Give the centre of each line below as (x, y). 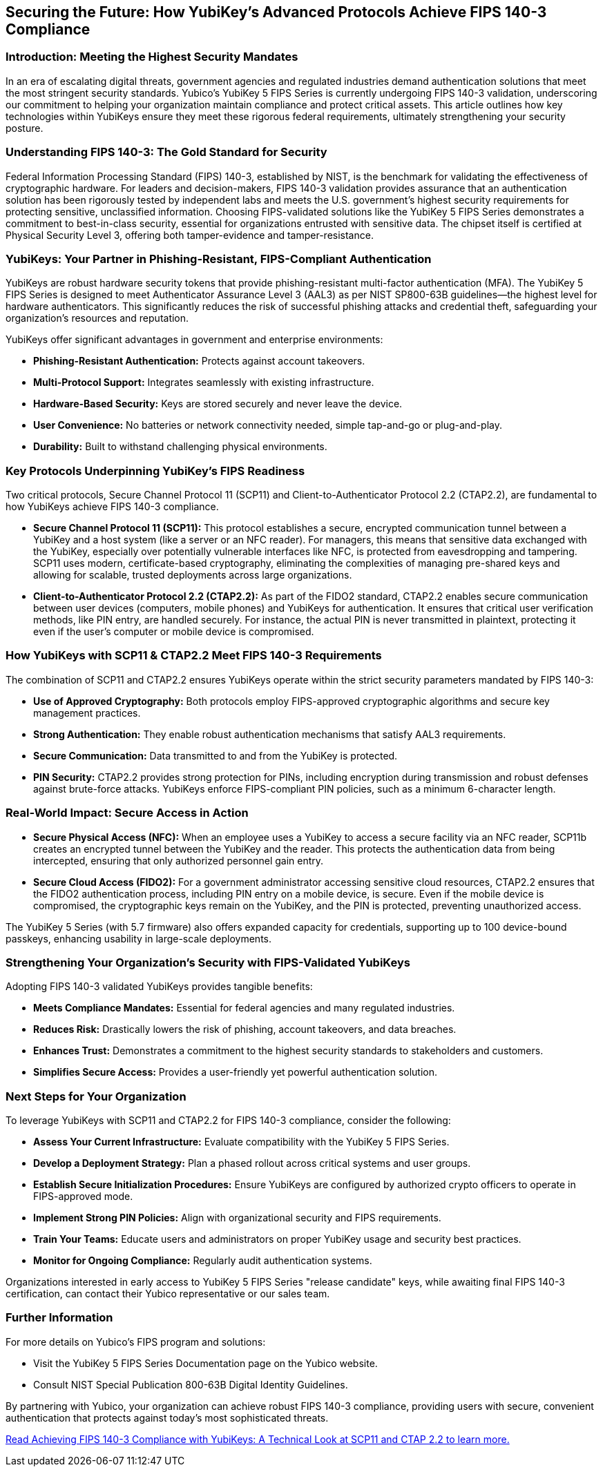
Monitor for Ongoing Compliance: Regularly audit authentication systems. (203, 1261)
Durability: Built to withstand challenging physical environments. (180, 447)
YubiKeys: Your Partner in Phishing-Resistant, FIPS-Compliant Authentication (219, 259)
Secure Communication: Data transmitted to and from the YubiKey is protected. (216, 755)
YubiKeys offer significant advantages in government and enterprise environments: (194, 340)
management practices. (87, 713)
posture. (25, 128)
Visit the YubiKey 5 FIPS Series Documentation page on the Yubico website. (205, 1363)
